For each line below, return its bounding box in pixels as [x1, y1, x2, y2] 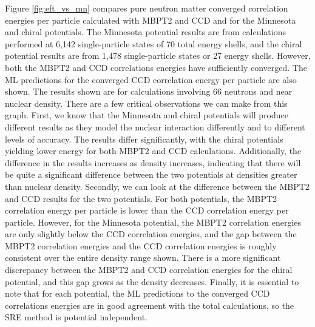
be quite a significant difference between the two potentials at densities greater [5, 168, 297, 181]
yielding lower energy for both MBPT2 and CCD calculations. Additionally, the [5, 144, 302, 157]
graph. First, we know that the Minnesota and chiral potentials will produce [5, 109, 288, 121]
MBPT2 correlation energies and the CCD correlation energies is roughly [5, 239, 277, 252]
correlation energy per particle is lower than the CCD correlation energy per [5, 204, 289, 217]
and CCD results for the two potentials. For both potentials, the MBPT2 [5, 192, 277, 204]
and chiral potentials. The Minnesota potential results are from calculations [5, 25, 286, 38]
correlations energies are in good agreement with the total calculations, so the [5, 298, 294, 311]
